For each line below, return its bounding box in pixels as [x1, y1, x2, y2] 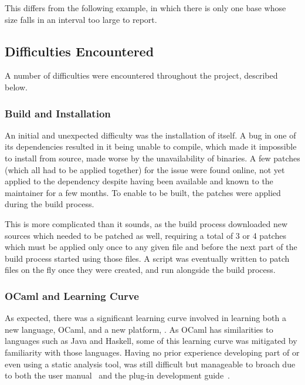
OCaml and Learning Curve [5, 288, 139, 303]
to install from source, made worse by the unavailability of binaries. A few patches [5, 151, 300, 164]
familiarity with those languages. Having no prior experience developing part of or [5, 346, 300, 358]
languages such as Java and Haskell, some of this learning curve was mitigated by [5, 335, 297, 347]
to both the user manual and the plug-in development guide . [5, 369, 230, 381]
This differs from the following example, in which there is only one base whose [5, 2, 286, 13]
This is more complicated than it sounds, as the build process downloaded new [5, 217, 288, 229]
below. [5, 80, 28, 93]
